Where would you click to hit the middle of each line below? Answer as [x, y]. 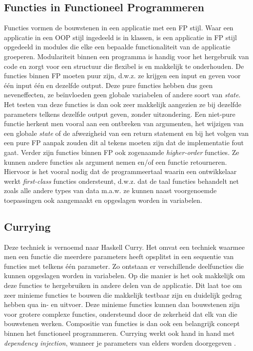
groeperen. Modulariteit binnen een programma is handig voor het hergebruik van [126, 56]
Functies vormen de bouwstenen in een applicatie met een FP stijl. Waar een [119, 28]
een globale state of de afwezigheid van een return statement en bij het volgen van [126, 133]
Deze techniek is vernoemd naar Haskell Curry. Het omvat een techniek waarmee [124, 247]
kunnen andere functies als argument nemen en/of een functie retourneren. [116, 162]
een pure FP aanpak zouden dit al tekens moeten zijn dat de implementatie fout [124, 143]
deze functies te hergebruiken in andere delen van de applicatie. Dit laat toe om [123, 285]
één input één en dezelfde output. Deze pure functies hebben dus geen [108, 85]
